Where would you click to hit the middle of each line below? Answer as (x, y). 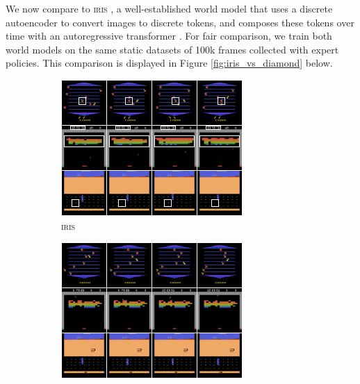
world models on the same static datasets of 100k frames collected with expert (172, 49)
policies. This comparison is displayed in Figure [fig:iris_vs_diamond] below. (169, 63)
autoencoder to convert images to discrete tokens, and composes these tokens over (180, 22)
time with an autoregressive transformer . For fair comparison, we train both (169, 36)
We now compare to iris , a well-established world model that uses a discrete (169, 8)
